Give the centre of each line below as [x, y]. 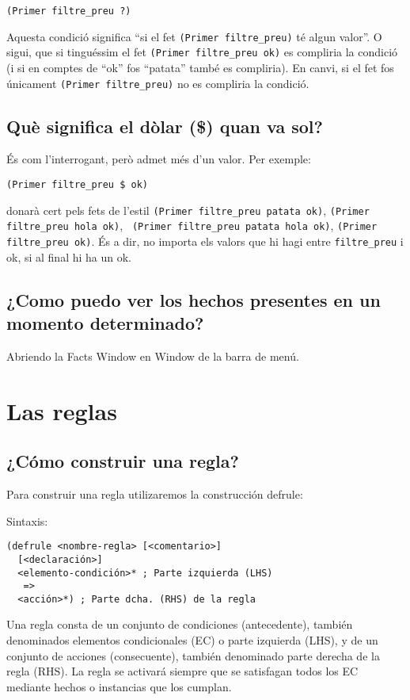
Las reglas [62, 410]
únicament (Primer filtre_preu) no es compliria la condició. [158, 83]
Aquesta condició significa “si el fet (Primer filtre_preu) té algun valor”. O [194, 36]
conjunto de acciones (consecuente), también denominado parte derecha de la [193, 655]
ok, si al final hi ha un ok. [69, 256]
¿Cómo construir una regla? [123, 461]
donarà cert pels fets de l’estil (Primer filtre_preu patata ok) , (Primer [188, 210]
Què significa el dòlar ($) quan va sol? [165, 126]
